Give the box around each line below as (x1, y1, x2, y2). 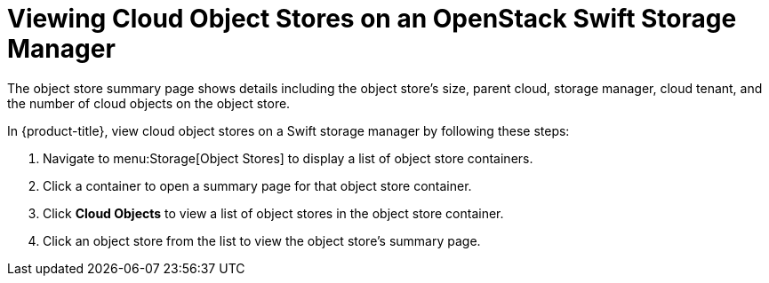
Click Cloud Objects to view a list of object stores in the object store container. (43, 205, 504, 221)
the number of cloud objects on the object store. (7, 95, 291, 111)
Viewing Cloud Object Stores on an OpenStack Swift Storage (7, 4, 737, 34)
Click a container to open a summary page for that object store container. (43, 177, 472, 193)
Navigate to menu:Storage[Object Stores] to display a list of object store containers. (43, 150, 533, 166)
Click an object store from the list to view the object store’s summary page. (43, 232, 481, 248)
